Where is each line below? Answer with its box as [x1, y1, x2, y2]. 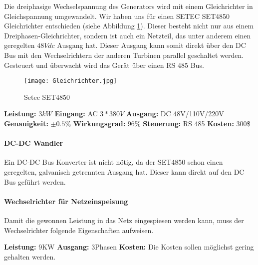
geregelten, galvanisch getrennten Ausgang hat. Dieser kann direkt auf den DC [4, 166, 245, 177]
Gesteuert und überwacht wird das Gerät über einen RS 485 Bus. [4, 59, 204, 70]
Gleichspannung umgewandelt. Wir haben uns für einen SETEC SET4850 [4, 10, 230, 21]
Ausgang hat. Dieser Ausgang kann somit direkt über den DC [57, 40, 246, 50]
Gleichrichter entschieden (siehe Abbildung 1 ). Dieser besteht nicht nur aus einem [4, 20, 254, 31]
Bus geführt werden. [4, 176, 66, 187]
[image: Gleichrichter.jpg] [24, 77, 117, 85]
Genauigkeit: [4, 118, 48, 128]
